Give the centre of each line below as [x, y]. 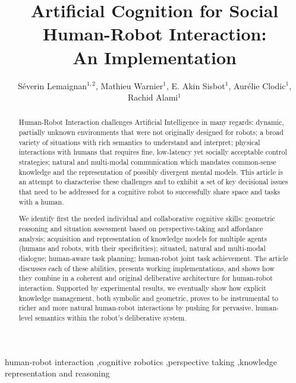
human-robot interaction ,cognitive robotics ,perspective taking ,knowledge [141, 361]
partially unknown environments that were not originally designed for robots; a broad [151, 132]
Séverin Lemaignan [52, 85]
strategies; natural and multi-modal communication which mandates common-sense [147, 162]
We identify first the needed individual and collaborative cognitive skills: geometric [147, 219]
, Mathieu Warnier [130, 85]
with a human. [41, 201]
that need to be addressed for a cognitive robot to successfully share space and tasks [149, 192]
